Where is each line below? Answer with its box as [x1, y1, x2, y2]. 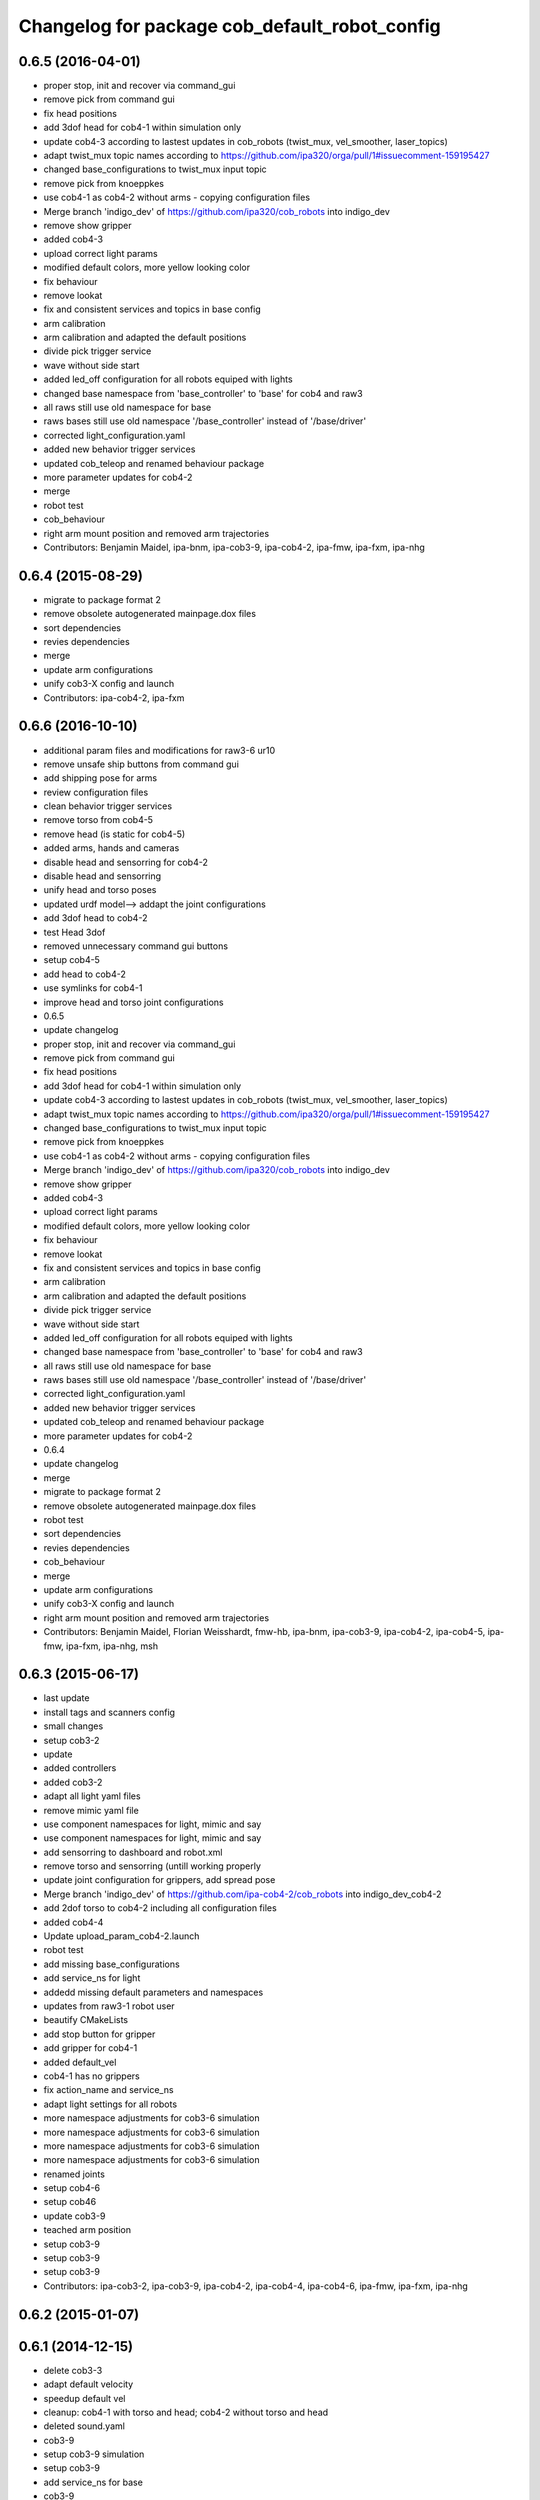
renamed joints [43, 2168, 105, 2180]
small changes [43, 1720, 104, 1732]
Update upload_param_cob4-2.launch [43, 1930, 200, 1942]
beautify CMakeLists [43, 2014, 129, 2026]
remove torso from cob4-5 [43, 814, 154, 826]
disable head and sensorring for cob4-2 [43, 856, 209, 868]
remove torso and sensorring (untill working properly [43, 1860, 262, 1872]
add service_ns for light [43, 1972, 141, 1984]
